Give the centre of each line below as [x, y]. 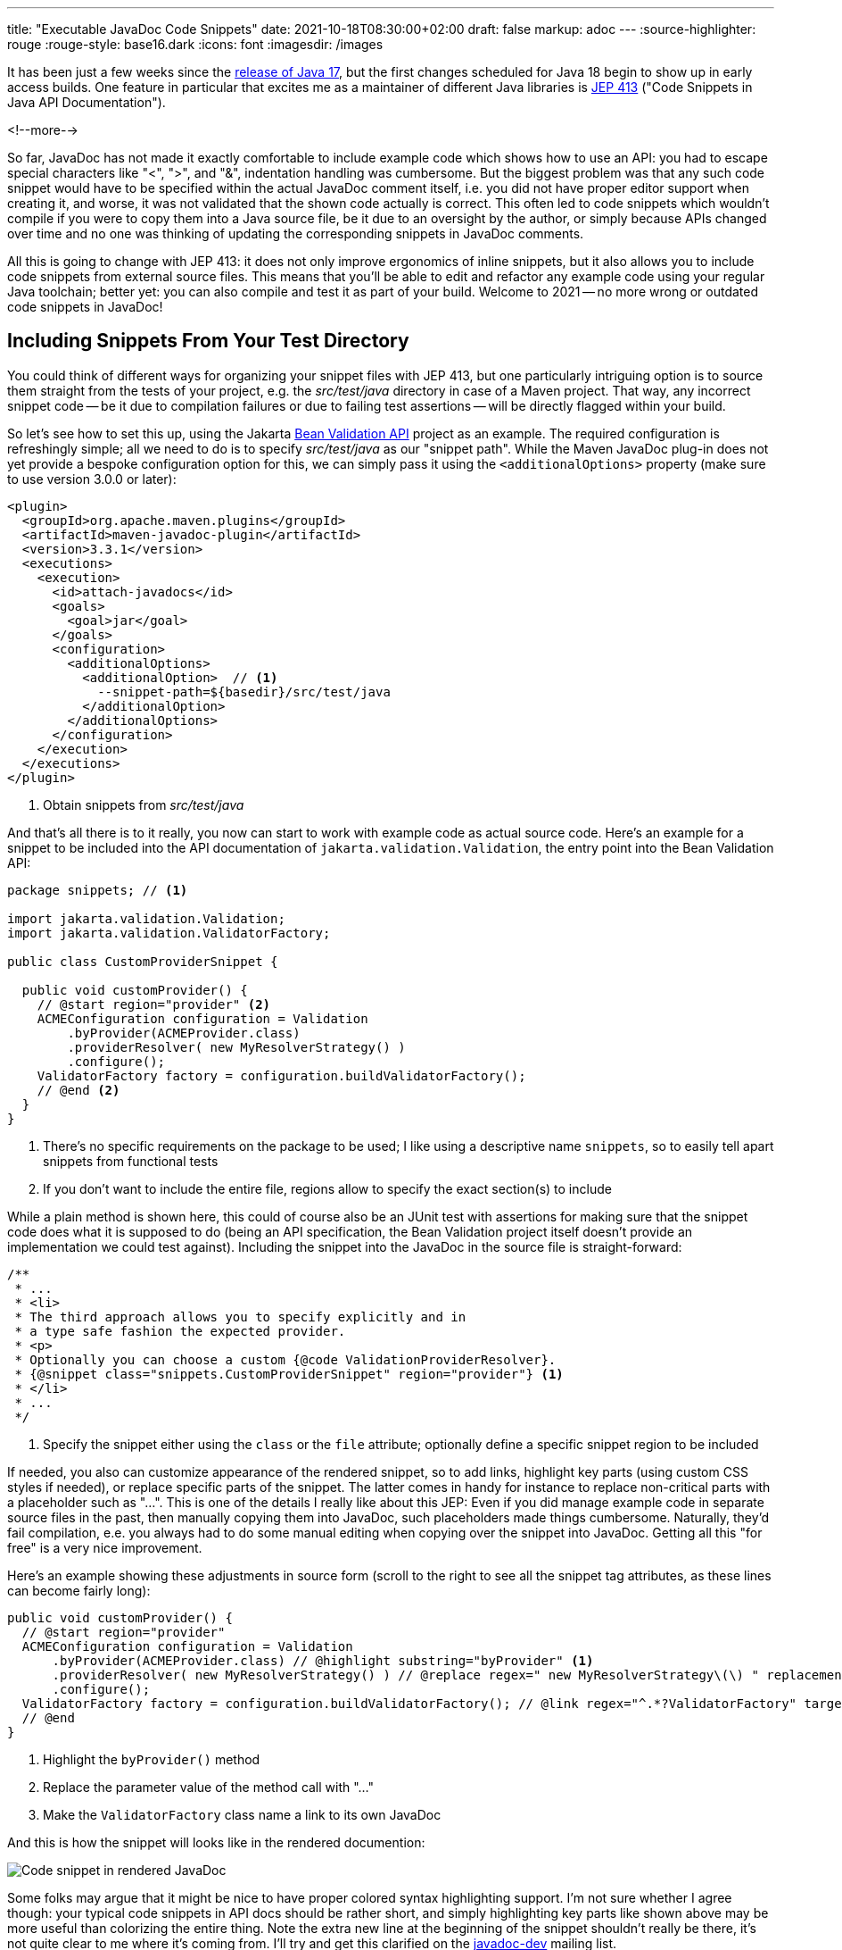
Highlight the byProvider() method [152, 1759]
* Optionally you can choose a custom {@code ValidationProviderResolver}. [285, 1359]
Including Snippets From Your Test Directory [208, 341]
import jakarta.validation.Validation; [146, 918]
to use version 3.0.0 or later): [92, 479]
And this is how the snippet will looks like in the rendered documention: [216, 1842]
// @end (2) [78, 1090]
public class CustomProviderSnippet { [143, 961]
